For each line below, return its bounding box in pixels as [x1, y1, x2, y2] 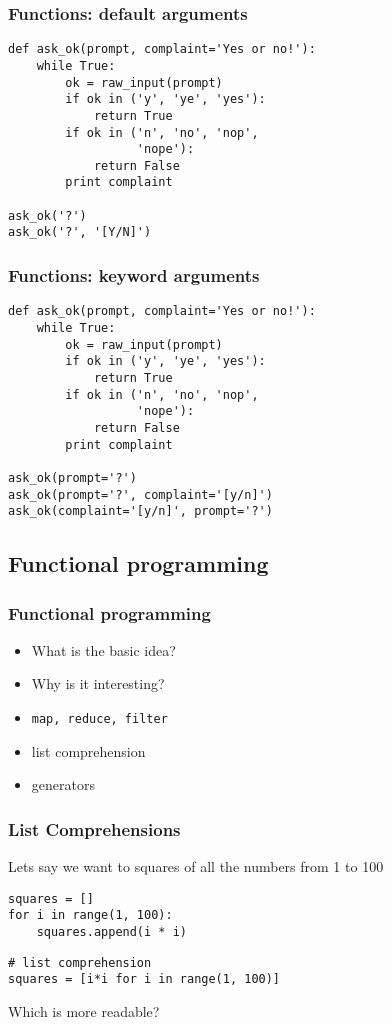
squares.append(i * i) [36, 925, 187, 939]
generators [31, 774, 95, 795]
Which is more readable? [8, 1000, 160, 1021]
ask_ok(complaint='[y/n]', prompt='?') [8, 504, 273, 519]
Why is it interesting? [31, 673, 165, 694]
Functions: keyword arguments [8, 263, 260, 288]
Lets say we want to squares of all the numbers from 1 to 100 [8, 856, 384, 877]
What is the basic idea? [31, 639, 176, 660]
